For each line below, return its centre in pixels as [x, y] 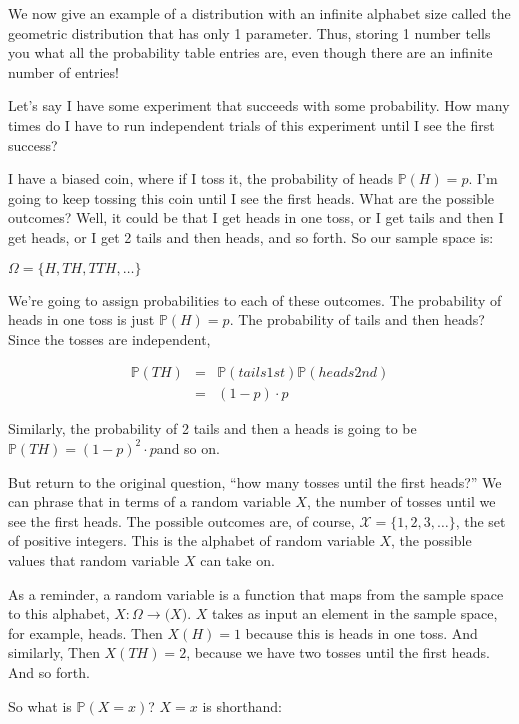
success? [33, 144]
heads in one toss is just [81, 319]
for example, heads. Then [85, 632]
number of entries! [63, 71]
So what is [40, 705]
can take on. [237, 559]
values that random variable [94, 559]
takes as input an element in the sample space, [354, 613]
